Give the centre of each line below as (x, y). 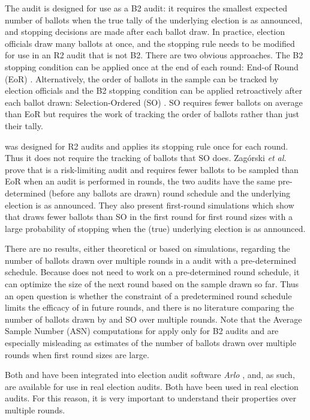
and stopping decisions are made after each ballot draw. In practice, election (145, 32)
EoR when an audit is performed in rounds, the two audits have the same (140, 181)
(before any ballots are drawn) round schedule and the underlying (170, 193)
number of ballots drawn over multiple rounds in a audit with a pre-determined (151, 260)
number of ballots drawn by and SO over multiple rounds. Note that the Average (154, 319)
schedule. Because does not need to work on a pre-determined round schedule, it (152, 272)
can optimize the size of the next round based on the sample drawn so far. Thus (152, 284)
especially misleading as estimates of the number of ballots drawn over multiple (151, 343)
